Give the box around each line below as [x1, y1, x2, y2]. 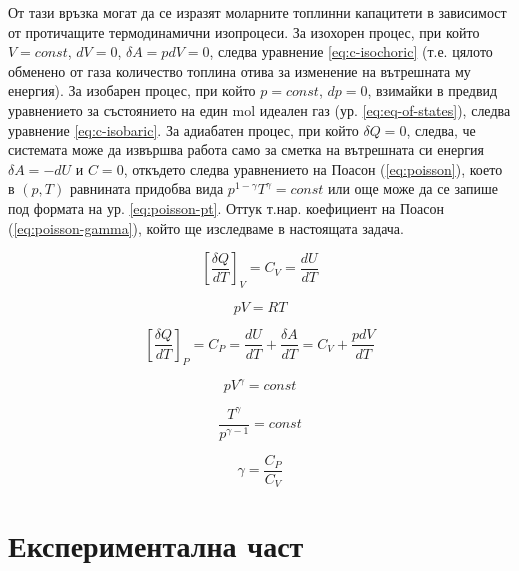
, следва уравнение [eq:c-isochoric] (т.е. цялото [209, 41, 493, 62]
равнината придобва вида [69, 178, 224, 199]
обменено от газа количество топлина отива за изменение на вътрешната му [8, 60, 471, 81]
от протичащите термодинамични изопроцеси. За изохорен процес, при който [8, 21, 480, 42]
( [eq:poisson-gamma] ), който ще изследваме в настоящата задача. [8, 217, 404, 238]
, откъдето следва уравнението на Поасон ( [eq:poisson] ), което [123, 158, 503, 179]
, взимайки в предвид [367, 80, 498, 101]
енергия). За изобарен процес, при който [8, 80, 256, 101]
